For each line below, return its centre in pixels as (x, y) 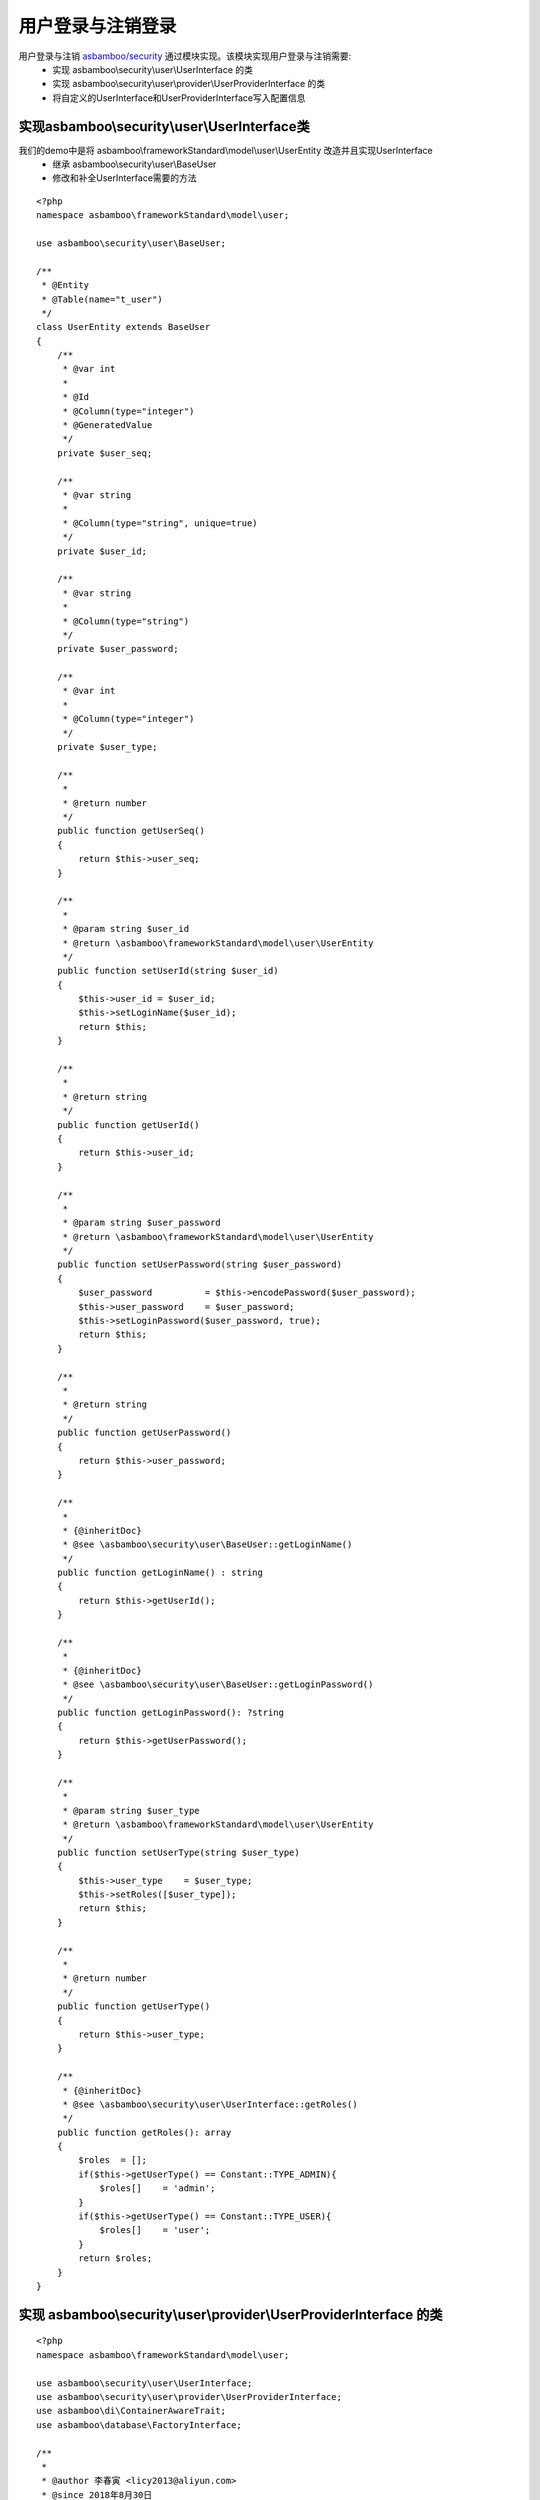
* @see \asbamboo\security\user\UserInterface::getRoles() (210, 2104)
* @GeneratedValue (107, 425)
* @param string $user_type (131, 1810)
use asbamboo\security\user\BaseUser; (131, 243)
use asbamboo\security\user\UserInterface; (144, 2383)
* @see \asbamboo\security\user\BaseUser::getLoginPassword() (218, 1684)
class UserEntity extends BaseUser (123, 327)
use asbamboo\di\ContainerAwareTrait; (131, 2411)
